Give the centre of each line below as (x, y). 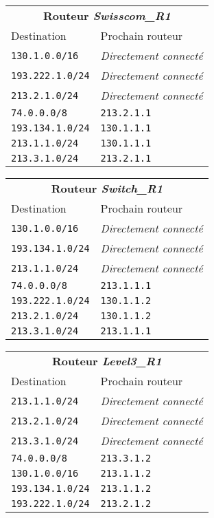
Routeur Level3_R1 (107, 361)
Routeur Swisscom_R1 (107, 15)
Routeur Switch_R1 (107, 188)
